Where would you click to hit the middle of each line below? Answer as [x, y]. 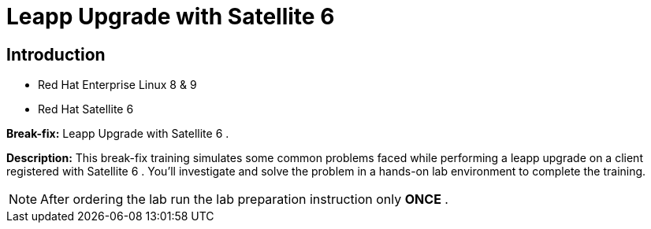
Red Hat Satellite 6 [86, 109]
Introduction [56, 54]
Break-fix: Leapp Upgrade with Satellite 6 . [118, 134]
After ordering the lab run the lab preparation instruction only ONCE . [244, 199]
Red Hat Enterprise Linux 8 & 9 [117, 85]
